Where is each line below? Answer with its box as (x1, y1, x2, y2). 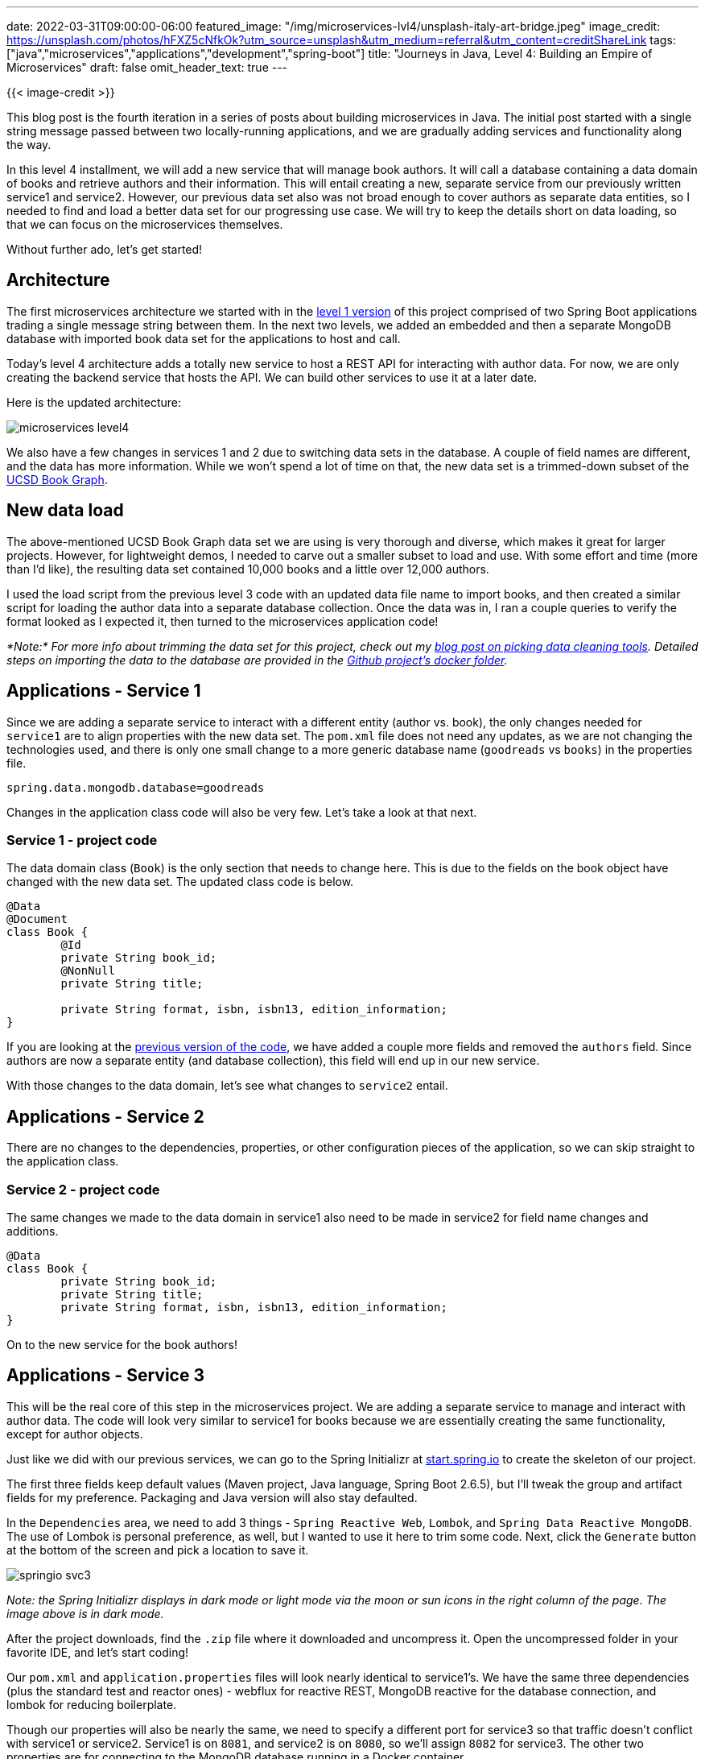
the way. (6, 138, 52, 151)
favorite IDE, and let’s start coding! (6, 1645, 189, 1659)
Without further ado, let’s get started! (6, 242, 203, 256)
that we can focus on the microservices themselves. (6, 217, 283, 231)
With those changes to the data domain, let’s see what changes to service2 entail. (6, 1078, 448, 1093)
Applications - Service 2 (6, 1106, 204, 1127)
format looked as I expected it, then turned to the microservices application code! (6, 614, 439, 628)
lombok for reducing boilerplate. (6, 1697, 177, 1711)
